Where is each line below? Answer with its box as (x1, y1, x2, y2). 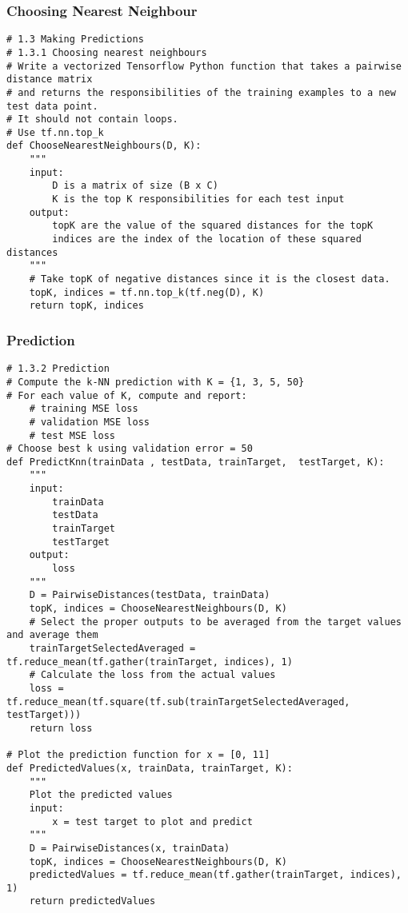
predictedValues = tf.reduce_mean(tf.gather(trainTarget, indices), (29, 869, 402, 881)
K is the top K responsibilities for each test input (52, 193, 345, 205)
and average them (6, 629, 98, 641)
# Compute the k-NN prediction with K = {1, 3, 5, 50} (6, 376, 305, 388)
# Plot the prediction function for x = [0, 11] (6, 749, 270, 761)
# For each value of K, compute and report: (6, 389, 247, 401)
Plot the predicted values (29, 789, 173, 801)
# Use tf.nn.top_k (6, 126, 104, 138)
